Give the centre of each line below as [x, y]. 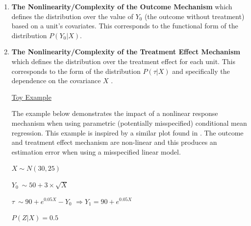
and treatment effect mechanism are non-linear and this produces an [114, 142]
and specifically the [201, 71]
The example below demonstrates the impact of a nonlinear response [115, 113]
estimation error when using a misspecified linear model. [96, 151]
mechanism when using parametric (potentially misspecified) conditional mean [129, 123]
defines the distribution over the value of [72, 16]
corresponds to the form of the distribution [76, 71]
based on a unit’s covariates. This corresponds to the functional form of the [125, 26]
